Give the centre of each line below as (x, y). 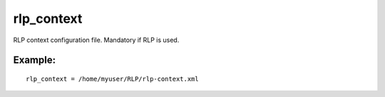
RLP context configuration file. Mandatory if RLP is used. (96, 40)
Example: (35, 60)
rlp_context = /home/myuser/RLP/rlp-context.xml (112, 79)
